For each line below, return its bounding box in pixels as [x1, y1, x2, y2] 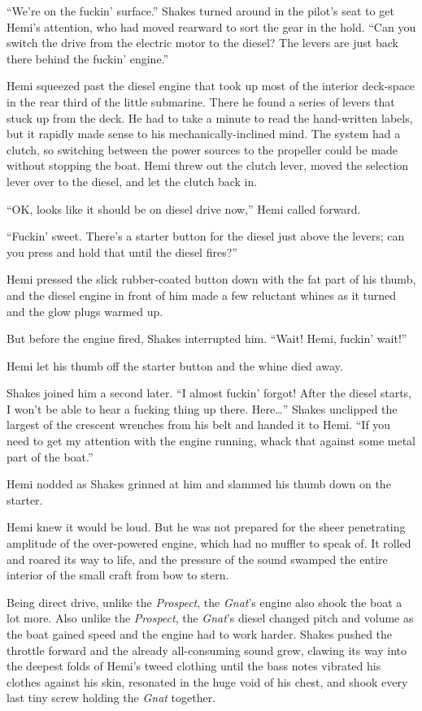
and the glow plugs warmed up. [7, 302, 163, 319]
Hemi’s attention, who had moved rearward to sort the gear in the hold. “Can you [7, 18, 416, 35]
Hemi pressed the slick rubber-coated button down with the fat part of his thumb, [7, 271, 416, 288]
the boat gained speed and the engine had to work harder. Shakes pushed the [7, 626, 393, 642]
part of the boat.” [7, 448, 94, 465]
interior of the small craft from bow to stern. [7, 566, 229, 583]
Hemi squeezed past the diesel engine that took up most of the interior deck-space [7, 77, 415, 94]
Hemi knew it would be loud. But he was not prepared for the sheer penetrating [7, 518, 406, 535]
